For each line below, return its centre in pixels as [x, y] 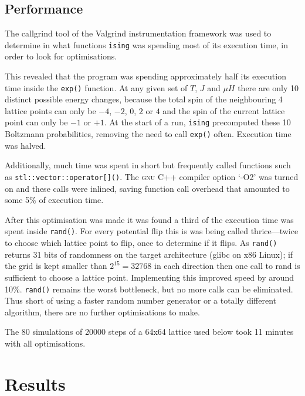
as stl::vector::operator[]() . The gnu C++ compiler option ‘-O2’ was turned [152, 176]
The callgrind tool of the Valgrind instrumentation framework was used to [138, 33]
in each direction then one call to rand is [227, 266]
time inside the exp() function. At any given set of [96, 87]
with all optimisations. [45, 343]
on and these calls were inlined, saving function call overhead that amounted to [147, 188]
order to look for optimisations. [61, 56]
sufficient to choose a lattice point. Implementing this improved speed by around [150, 277]
